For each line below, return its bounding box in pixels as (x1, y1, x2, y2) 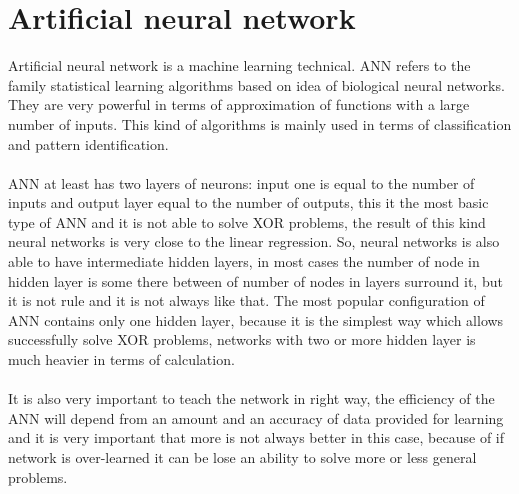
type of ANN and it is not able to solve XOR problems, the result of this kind (8, 211, 486, 232)
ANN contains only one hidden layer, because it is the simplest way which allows (8, 309, 504, 330)
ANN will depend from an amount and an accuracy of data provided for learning (8, 407, 504, 428)
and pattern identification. (8, 133, 169, 154)
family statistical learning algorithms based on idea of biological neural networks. (8, 74, 505, 95)
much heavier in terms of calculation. (8, 349, 235, 370)
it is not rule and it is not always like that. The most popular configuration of (8, 290, 485, 311)
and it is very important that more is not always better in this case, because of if (8, 427, 505, 448)
